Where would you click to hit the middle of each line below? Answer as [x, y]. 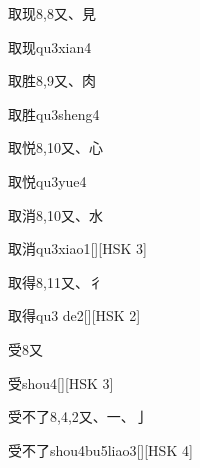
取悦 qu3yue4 [47, 180]
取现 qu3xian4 [50, 46]
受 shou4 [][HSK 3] [61, 382]
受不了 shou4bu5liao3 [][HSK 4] [100, 449]
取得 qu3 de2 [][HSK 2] [74, 315]
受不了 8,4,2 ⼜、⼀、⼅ [78, 416]
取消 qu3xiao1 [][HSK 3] [77, 248]
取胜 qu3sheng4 [54, 113]
